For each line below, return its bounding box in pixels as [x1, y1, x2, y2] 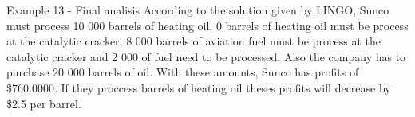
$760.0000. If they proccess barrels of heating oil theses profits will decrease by [6, 79, 391, 96]
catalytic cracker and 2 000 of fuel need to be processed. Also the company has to [6, 48, 406, 64]
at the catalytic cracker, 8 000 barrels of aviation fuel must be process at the [6, 33, 381, 49]
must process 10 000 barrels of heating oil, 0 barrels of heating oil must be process [6, 17, 409, 33]
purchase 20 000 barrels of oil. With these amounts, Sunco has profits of [6, 64, 359, 80]
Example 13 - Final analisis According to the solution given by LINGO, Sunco [6, 2, 389, 18]
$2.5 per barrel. [6, 95, 81, 111]
